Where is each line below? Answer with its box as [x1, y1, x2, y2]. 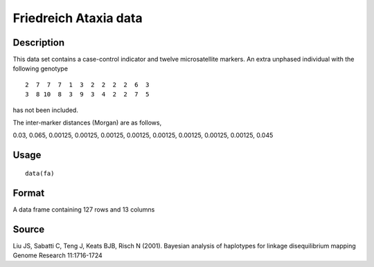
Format [12, 187, 45, 199]
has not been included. [12, 106, 79, 114]
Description [12, 37, 65, 48]
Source [12, 223, 45, 235]
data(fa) [25, 169, 55, 177]
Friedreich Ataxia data [12, 10, 143, 26]
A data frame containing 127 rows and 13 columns [12, 205, 155, 214]
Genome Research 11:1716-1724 [12, 251, 103, 259]
